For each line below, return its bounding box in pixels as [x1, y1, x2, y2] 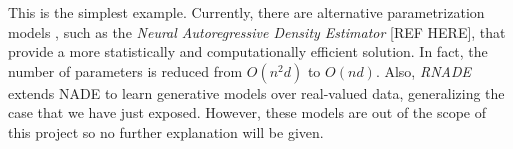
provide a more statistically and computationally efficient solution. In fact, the [8, 41, 488, 62]
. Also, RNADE [375, 60, 471, 81]
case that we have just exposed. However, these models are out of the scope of [8, 102, 487, 123]
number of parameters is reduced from [8, 60, 243, 81]
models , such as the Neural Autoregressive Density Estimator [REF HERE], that [8, 21, 506, 42]
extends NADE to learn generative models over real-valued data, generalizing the [8, 82, 505, 103]
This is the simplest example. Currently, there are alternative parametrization [8, 2, 485, 22]
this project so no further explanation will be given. [8, 121, 324, 142]
